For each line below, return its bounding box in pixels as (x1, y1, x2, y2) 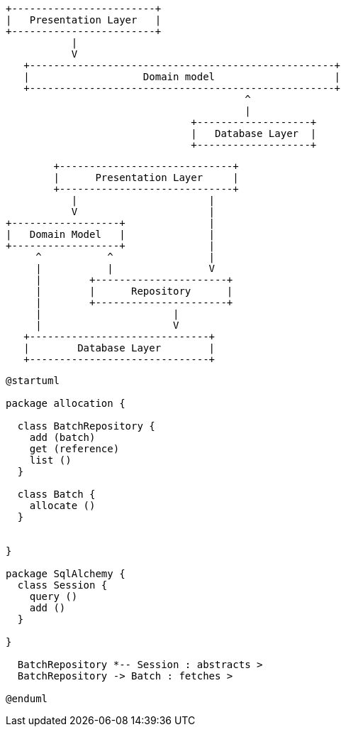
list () (29, 454, 72, 466)
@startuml (6, 375, 60, 386)
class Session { (17, 579, 108, 591)
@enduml (6, 693, 48, 704)
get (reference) (29, 443, 120, 454)
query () (29, 591, 78, 602)
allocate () (29, 500, 96, 511)
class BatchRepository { (17, 420, 155, 432)
